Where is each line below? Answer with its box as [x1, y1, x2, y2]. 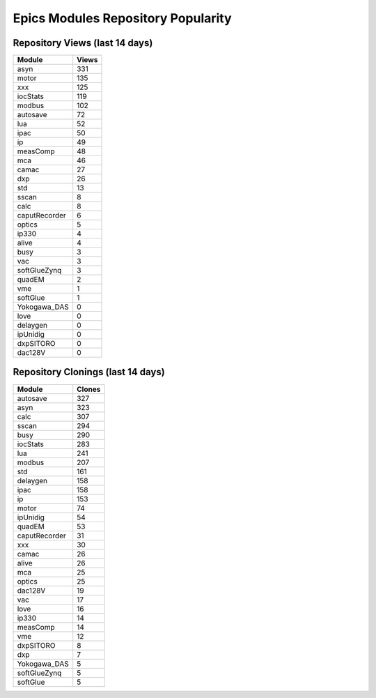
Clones [77, 384, 101, 394]
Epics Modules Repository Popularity [13, 10, 233, 26]
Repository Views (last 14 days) [13, 37, 153, 49]
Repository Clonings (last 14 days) [13, 366, 165, 378]
